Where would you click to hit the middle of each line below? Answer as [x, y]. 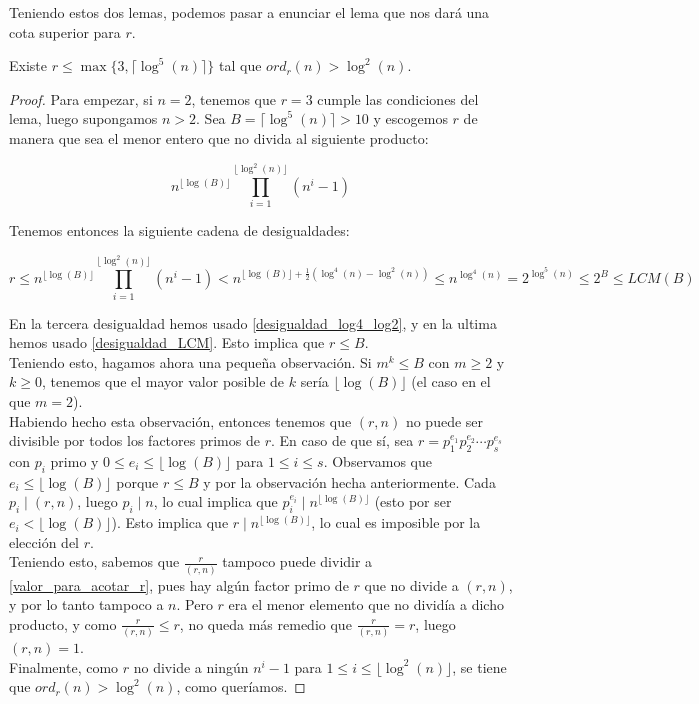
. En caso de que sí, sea [342, 440]
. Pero [194, 604]
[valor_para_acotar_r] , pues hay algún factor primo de [179, 584]
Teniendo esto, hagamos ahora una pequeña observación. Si [190, 361]
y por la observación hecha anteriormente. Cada [349, 481]
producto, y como [63, 623]
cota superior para [65, 31]
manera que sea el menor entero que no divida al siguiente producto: [219, 137]
